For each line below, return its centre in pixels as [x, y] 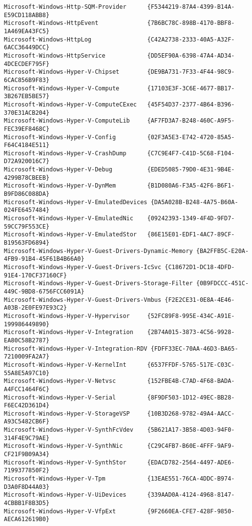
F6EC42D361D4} [27, 406]
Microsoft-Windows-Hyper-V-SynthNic [63, 446]
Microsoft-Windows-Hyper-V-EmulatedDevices [76, 202]
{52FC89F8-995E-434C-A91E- [191, 316]
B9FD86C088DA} [27, 194]
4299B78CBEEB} [27, 178]
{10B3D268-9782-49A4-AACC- [191, 413]
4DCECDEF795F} [27, 64]
